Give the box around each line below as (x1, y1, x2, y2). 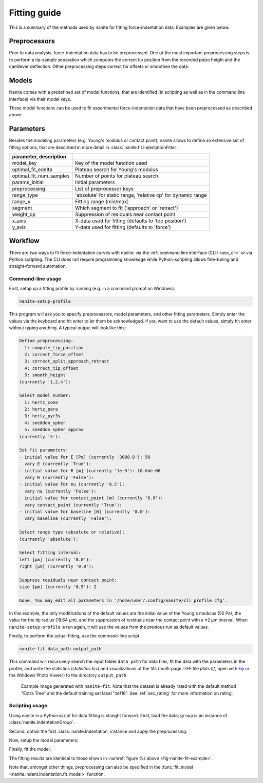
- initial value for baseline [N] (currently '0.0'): (19, 508, 150, 514)
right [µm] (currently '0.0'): (19, 564, 94, 569)
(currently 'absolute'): (19, 536, 79, 542)
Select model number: (19, 393, 71, 398)
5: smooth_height (24, 372, 66, 378)
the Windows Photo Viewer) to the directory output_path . (9, 672, 128, 678)
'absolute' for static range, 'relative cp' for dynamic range (75, 192, 207, 198)
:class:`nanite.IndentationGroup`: (9, 720, 75, 725)
